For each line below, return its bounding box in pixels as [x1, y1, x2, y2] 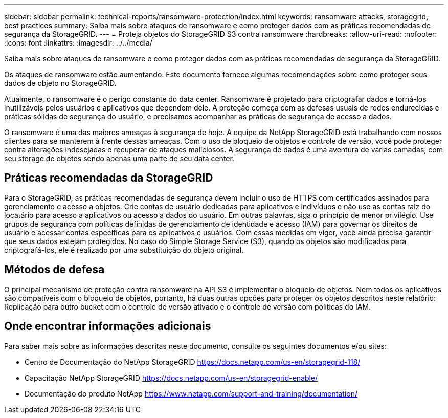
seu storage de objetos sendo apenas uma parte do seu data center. [4, 154, 234, 163]
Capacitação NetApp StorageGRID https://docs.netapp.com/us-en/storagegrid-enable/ [25, 373, 318, 382]
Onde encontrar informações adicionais [4, 320, 211, 333]
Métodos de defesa [4, 263, 105, 276]
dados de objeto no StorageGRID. [4, 79, 117, 87]
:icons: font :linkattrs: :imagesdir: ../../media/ [4, 38, 152, 47]
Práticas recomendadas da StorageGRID [4, 171, 213, 185]
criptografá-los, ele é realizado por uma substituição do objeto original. [4, 245, 244, 254]
